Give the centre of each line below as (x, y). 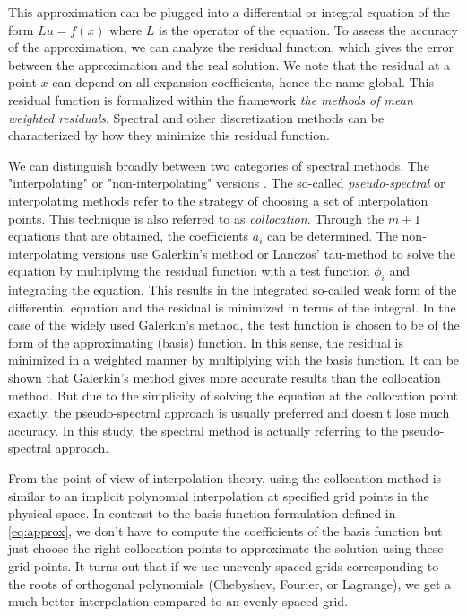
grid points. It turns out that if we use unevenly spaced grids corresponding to (224, 566)
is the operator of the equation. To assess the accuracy (308, 29)
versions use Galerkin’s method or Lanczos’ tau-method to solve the (269, 253)
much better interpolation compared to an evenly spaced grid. (178, 601)
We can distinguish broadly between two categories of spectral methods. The (219, 165)
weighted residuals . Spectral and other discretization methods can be (196, 117)
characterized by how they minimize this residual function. (169, 135)
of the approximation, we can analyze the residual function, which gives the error (231, 47)
